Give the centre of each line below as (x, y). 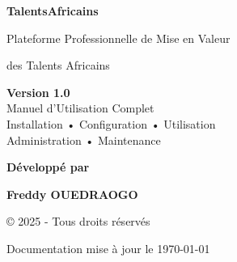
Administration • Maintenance (84, 139)
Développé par (48, 167)
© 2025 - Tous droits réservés (78, 221)
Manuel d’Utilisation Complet (80, 108)
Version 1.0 (38, 92)
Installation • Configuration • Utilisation (111, 123)
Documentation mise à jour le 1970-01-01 (108, 248)
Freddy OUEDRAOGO (72, 194)
